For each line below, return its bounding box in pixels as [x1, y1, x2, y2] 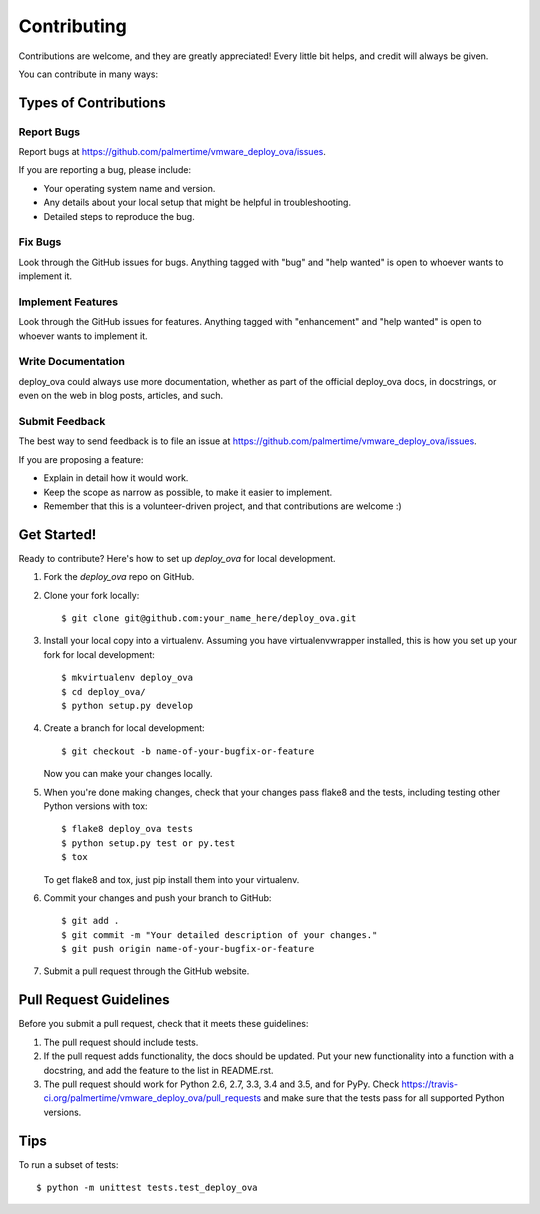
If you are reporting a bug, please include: [18, 164, 192, 176]
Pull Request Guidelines [18, 991, 170, 1009]
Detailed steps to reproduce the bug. [43, 210, 195, 222]
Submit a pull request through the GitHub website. [43, 965, 250, 977]
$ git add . [61, 915, 120, 927]
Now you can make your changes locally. [43, 768, 213, 780]
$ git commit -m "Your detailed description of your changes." [61, 929, 378, 940]
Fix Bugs [18, 235, 62, 249]
